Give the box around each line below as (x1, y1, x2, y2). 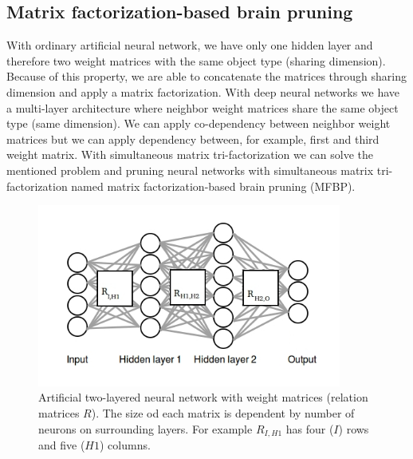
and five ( (38, 437, 85, 453)
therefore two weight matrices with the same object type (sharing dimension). (6, 52, 386, 69)
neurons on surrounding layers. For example (38, 420, 253, 437)
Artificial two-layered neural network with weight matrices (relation (38, 389, 368, 406)
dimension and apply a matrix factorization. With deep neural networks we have (6, 83, 400, 100)
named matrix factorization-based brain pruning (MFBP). (71, 177, 356, 194)
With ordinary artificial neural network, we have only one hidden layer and (6, 37, 373, 53)
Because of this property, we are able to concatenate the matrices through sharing (6, 68, 407, 85)
